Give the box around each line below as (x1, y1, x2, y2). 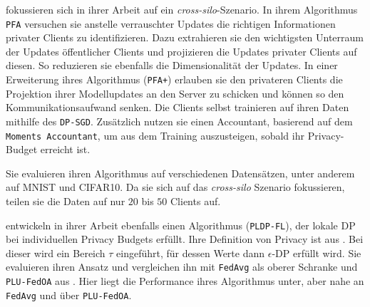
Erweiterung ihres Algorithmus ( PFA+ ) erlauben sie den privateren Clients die (6, 72, 343, 87)
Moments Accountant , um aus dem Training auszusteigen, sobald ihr (6, 128, 304, 142)
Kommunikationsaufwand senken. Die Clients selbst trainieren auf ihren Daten (6, 100, 349, 115)
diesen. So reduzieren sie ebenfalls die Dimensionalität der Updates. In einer (6, 58, 338, 73)
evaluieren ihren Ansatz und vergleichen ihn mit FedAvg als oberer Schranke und (6, 259, 358, 274)
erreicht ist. (40, 142, 91, 157)
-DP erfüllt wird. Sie (272, 245, 361, 260)
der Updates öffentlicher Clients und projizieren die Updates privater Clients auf (6, 43, 357, 58)
